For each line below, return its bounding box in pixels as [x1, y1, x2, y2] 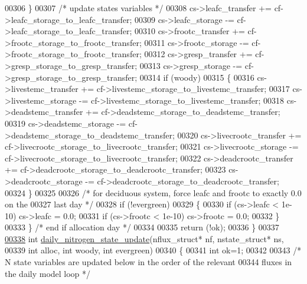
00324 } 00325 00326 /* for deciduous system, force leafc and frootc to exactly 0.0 [5, 186, 302, 199]
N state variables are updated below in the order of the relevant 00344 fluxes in [5, 256, 292, 268]
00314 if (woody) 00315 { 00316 [139, 71, 254, 83]
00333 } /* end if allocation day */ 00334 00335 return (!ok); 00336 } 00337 [5, 221, 279, 233]
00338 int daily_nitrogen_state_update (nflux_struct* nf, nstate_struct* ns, [5, 232, 284, 245]
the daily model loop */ [5, 267, 91, 279]
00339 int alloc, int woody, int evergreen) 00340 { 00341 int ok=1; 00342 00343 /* [5, 244, 302, 256]
